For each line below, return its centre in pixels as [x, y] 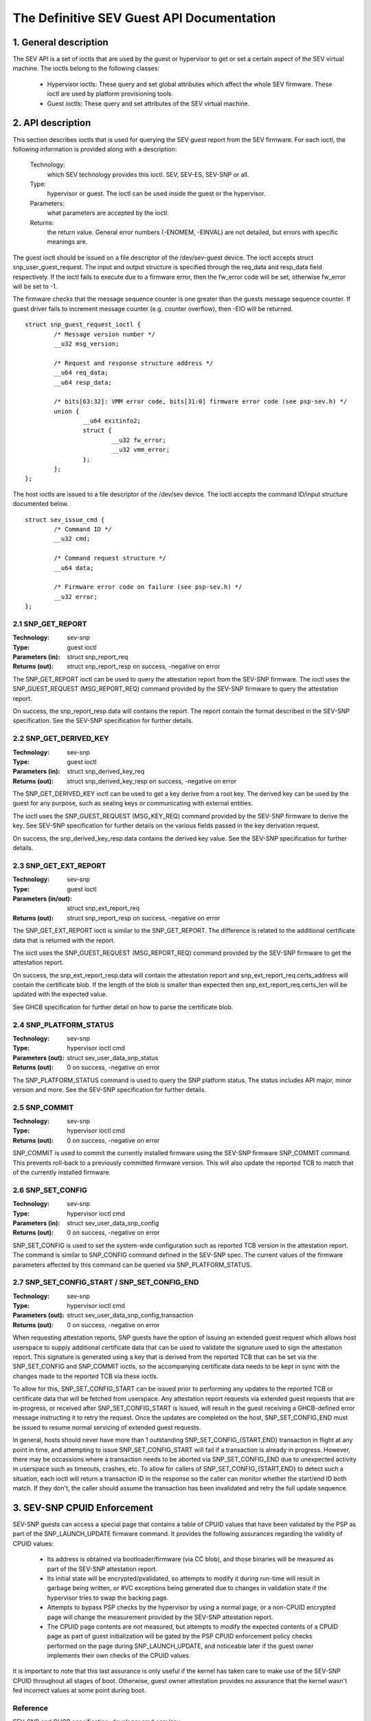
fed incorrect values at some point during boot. [79, 1691]
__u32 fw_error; [139, 440]
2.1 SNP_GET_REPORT [50, 624]
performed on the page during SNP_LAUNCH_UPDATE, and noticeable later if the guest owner [180, 1646]
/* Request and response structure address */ [134, 363]
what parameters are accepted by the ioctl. [108, 213]
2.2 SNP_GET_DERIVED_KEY [61, 739]
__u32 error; [76, 596]
